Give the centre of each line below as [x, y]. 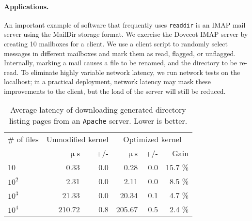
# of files [23, 139]
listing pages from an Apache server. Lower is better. [98, 120]
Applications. [26, 6]
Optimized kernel [152, 139]
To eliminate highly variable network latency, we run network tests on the [131, 72]
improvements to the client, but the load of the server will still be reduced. [115, 91]
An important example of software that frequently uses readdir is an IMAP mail [125, 24]
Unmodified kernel [77, 139]
